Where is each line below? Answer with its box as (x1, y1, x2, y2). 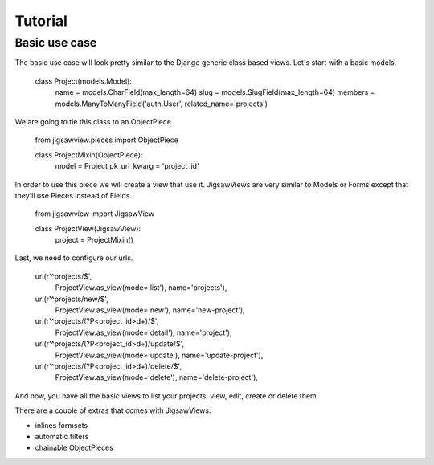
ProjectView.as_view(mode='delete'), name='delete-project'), (55, 373, 259, 382)
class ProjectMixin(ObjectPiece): (35, 149, 143, 160)
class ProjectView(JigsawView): (35, 223, 141, 233)
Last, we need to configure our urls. (14, 253, 133, 263)
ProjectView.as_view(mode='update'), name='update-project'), (55, 350, 264, 360)
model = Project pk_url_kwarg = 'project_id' (55, 161, 200, 171)
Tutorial (14, 12, 68, 30)
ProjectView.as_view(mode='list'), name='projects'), (55, 283, 227, 292)
